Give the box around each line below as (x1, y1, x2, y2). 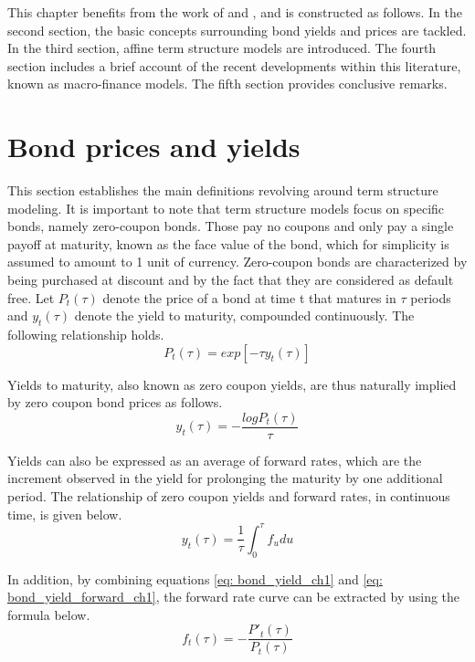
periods (410, 288, 451, 307)
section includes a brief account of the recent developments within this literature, (7, 56, 461, 75)
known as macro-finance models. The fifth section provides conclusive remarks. (7, 74, 448, 93)
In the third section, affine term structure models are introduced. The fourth (7, 38, 437, 58)
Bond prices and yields (7, 128, 301, 165)
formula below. (7, 604, 90, 624)
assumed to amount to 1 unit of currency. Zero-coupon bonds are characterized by (7, 252, 468, 271)
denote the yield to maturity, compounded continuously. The (74, 306, 415, 325)
